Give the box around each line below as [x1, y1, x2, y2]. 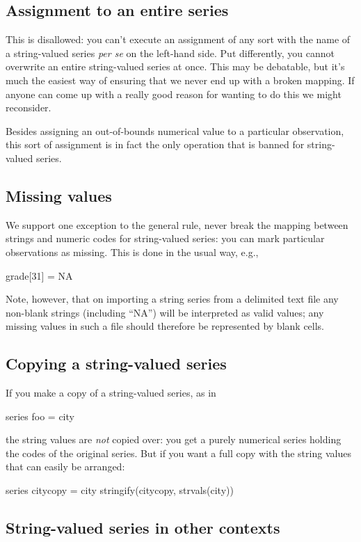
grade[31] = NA [6, 268, 73, 282]
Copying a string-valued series [6, 353, 227, 374]
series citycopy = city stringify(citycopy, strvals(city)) [6, 483, 234, 497]
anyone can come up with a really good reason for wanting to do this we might [6, 86, 342, 101]
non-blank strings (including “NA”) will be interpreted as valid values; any [6, 305, 324, 319]
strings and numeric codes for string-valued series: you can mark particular [6, 231, 325, 246]
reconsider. [6, 100, 51, 115]
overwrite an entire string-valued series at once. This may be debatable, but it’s [6, 59, 345, 74]
